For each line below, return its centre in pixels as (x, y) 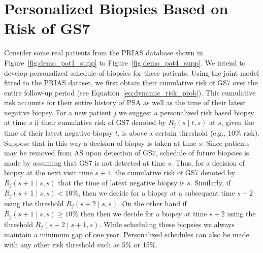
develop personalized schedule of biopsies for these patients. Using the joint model (131, 72)
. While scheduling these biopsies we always (167, 224)
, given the (238, 122)
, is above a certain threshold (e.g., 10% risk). (188, 132)
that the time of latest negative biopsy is (121, 182)
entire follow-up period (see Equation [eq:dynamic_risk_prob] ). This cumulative (130, 92)
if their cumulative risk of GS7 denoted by (100, 122)
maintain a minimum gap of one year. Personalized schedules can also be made (127, 234)
